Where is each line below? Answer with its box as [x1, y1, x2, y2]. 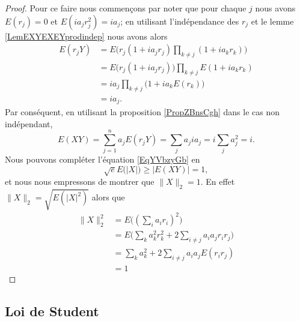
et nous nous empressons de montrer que [5, 175, 155, 188]
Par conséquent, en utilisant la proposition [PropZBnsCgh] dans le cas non [5, 106, 280, 118]
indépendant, [5, 117, 53, 130]
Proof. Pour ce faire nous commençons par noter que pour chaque [5, 2, 246, 14]
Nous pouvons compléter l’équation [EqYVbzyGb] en [5, 153, 200, 166]
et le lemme [251, 14, 294, 27]
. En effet [200, 175, 235, 188]
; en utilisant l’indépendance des [120, 14, 239, 27]
